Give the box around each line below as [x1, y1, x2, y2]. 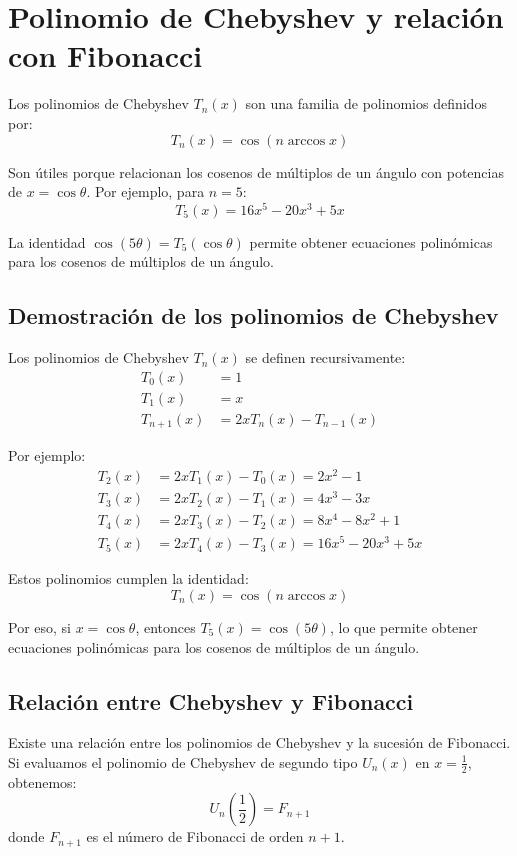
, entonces [135, 616, 196, 637]
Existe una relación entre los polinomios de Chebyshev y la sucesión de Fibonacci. [8, 732, 511, 753]
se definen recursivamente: [245, 347, 406, 368]
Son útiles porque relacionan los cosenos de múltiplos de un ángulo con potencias [8, 161, 504, 182]
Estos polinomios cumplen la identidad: [8, 568, 249, 589]
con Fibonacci [8, 35, 203, 76]
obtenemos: [8, 771, 77, 792]
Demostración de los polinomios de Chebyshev [8, 300, 499, 331]
